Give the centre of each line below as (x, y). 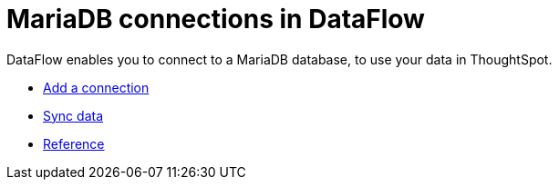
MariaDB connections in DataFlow (216, 19)
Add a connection (96, 87)
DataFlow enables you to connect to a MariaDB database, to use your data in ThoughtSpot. (279, 59)
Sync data (73, 115)
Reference (74, 143)
